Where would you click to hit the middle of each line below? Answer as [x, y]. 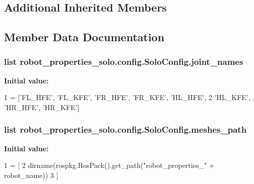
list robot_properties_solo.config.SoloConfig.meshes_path [125, 129]
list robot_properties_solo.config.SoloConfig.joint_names [124, 62]
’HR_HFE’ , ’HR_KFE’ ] [42, 107]
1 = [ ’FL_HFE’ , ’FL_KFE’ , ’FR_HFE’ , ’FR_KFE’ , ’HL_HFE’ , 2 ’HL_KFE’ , [127, 97]
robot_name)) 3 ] [31, 175]
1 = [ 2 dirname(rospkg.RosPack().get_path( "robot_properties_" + [109, 165]
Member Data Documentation [84, 37]
